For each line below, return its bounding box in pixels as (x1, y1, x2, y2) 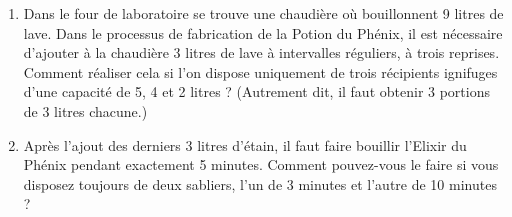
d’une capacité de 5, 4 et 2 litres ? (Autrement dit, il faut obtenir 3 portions (23, 81, 490, 102)
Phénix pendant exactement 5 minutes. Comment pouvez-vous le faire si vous (23, 154, 499, 175)
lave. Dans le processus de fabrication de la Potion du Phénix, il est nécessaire (23, 22, 503, 43)
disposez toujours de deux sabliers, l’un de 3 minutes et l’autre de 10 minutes (23, 173, 497, 194)
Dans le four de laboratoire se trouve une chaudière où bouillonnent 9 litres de (23, 3, 504, 23)
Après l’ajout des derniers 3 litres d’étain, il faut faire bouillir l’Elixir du (23, 134, 467, 155)
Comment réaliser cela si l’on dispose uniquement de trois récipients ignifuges (23, 61, 498, 82)
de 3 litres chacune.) (23, 100, 148, 121)
